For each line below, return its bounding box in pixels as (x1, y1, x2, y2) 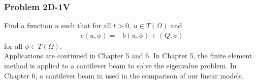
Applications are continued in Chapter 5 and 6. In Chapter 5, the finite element (4, 50, 252, 61)
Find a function (4, 20, 53, 31)
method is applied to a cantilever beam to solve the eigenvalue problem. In (4, 60, 237, 71)
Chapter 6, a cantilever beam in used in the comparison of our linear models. (4, 70, 244, 80)
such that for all (61, 20, 111, 31)
